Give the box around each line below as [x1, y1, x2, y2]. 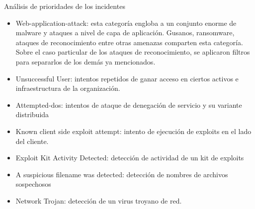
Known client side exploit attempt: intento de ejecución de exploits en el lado [15, 126, 252, 136]
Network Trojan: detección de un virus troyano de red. [15, 195, 182, 206]
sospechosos [15, 179, 51, 189]
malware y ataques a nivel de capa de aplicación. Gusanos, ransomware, [15, 27, 235, 38]
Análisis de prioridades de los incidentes [4, 1, 125, 11]
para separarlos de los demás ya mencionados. [15, 56, 156, 67]
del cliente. [15, 136, 49, 146]
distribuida [15, 109, 49, 120]
